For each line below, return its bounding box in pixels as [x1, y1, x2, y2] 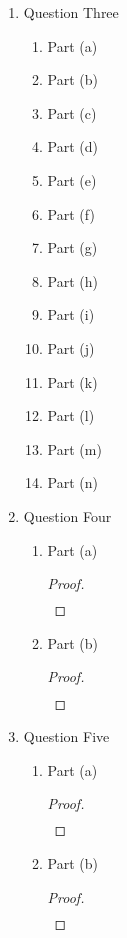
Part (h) [47, 270, 99, 291]
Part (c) [47, 102, 97, 123]
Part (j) [47, 337, 95, 358]
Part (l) [47, 405, 95, 426]
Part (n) [47, 472, 99, 493]
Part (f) [47, 203, 95, 224]
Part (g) [47, 237, 98, 258]
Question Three [23, 2, 119, 22]
